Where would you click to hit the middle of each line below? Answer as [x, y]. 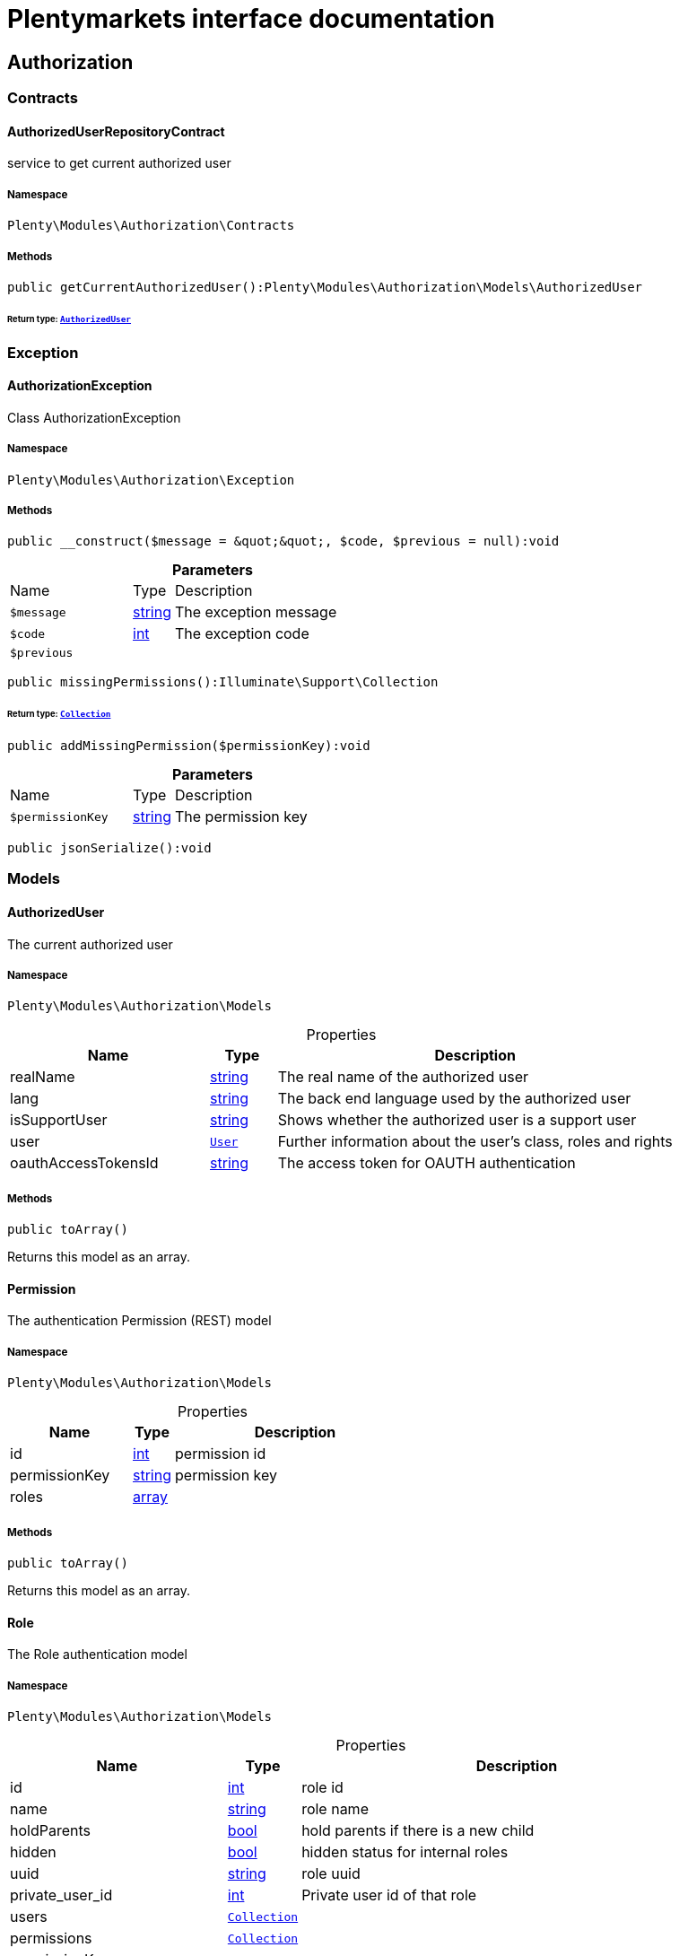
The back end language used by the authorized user [454, 1099]
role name [335, 1809]
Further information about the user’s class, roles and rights [475, 1142]
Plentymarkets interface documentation [251, 19]
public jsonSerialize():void [109, 848]
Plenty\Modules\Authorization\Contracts [151, 226]
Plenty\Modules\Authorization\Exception [151, 480]
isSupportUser [59, 1120]
